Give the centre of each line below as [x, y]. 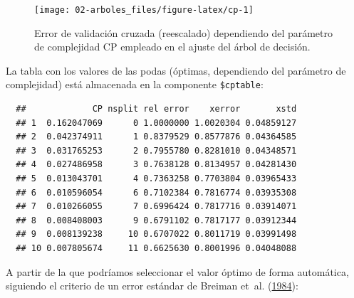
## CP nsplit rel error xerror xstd [156, 109]
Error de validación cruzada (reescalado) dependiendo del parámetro [184, 32]
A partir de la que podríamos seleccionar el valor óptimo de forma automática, [177, 271]
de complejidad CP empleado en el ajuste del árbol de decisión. [172, 47]
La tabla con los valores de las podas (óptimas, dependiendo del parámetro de [176, 70]
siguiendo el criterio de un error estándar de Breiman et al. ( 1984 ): [152, 286]
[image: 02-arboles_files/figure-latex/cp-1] [144, 10]
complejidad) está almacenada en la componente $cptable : [135, 84]
